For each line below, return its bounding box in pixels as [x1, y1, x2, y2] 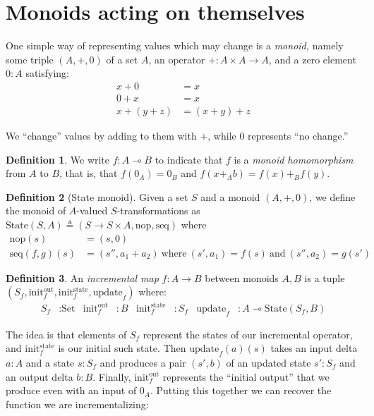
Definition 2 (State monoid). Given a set [6, 189, 188, 204]
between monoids [205, 270, 279, 285]
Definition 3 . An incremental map [6, 270, 159, 285]
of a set [106, 51, 138, 66]
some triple [6, 51, 54, 66]
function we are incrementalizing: [6, 396, 149, 411]
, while [207, 128, 236, 142]
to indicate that [155, 152, 223, 166]
